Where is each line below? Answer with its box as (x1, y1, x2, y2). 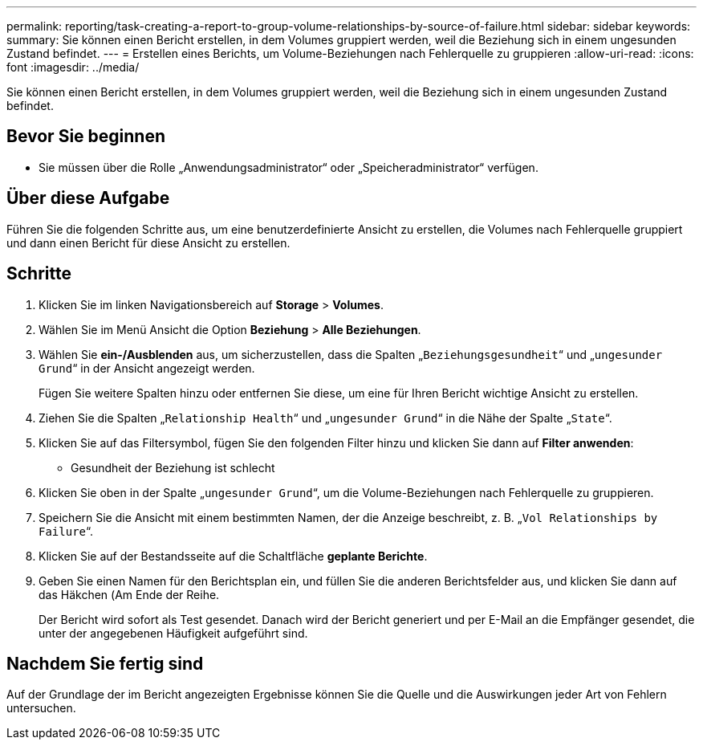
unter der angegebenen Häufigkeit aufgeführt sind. (39, 626, 308, 640)
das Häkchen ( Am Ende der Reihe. (39, 587, 220, 601)
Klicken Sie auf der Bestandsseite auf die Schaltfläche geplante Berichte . (39, 548, 428, 563)
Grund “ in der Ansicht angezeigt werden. (39, 361, 255, 375)
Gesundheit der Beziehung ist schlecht (71, 460, 275, 475)
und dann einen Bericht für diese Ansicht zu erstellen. (6, 235, 291, 250)
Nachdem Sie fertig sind (6, 653, 204, 674)
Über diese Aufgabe (6, 188, 170, 209)
